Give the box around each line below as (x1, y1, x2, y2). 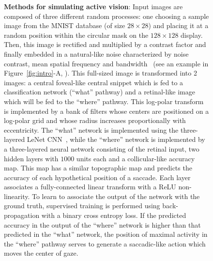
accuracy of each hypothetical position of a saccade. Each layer (4, 172, 191, 182)
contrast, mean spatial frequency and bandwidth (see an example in (4, 58, 209, 68)
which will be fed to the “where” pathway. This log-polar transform (4, 96, 204, 106)
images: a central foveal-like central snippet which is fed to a (4, 77, 183, 87)
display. (181, 30, 203, 40)
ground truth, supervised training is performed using (4, 200, 160, 211)
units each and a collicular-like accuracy (76, 153, 195, 163)
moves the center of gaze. (4, 248, 78, 258)
